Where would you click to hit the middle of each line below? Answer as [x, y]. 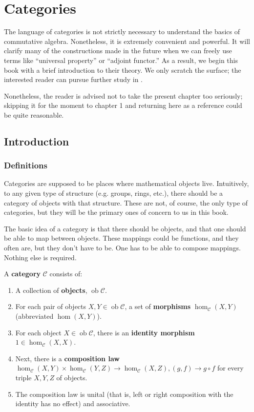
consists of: [66, 274]
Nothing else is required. [40, 257]
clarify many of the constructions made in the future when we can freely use [118, 51]
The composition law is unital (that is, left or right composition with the [124, 394]
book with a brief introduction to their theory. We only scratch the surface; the [123, 70]
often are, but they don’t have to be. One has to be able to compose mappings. [122, 248]
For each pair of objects [51, 306]
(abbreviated [34, 316]
